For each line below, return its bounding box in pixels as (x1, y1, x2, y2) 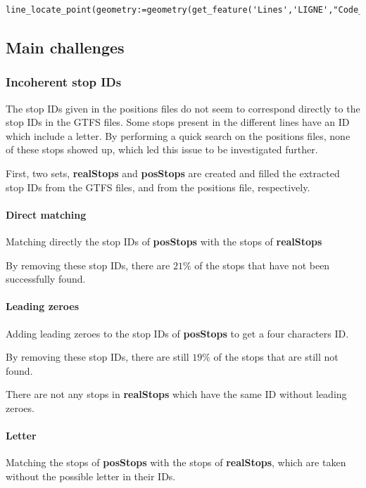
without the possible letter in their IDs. (6, 468, 176, 483)
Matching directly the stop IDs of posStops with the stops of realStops (6, 233, 322, 248)
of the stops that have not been (194, 257, 330, 272)
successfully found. (6, 271, 86, 286)
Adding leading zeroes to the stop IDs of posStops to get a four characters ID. (6, 326, 349, 340)
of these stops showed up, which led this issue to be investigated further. (6, 142, 318, 157)
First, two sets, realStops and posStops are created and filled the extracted (6, 165, 340, 180)
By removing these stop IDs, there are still (6, 349, 189, 364)
